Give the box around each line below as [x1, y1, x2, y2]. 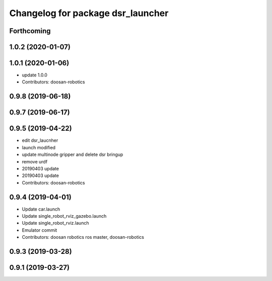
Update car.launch [22, 206, 60, 212]
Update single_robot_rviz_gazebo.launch [22, 213, 107, 219]
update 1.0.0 [22, 72, 48, 78]
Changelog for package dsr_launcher [9, 8, 169, 19]
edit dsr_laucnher [22, 137, 58, 143]
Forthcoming [9, 27, 51, 35]
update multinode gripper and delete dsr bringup [22, 151, 123, 158]
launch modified [22, 144, 55, 150]
